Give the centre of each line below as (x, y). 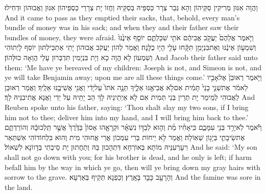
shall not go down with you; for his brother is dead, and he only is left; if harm (128, 157)
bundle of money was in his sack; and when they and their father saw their (122, 27)
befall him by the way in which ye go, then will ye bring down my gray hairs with (132, 167)
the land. (19, 187)
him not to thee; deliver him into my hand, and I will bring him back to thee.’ (127, 117)
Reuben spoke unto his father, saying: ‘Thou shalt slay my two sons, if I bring (127, 107)
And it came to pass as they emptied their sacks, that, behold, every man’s (122, 17)
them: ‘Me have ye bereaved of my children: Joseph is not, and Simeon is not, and (133, 67)
